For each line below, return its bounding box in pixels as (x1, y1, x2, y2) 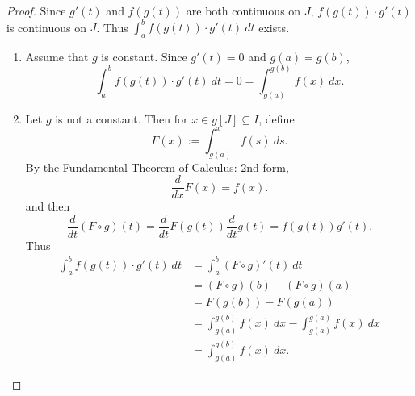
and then (25, 198, 70, 215)
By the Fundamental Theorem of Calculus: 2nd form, (25, 158, 289, 175)
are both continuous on (186, 2, 301, 19)
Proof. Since (6, 2, 66, 19)
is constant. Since (101, 48, 187, 65)
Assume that (25, 48, 89, 65)
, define (258, 110, 295, 127)
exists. (258, 19, 290, 35)
